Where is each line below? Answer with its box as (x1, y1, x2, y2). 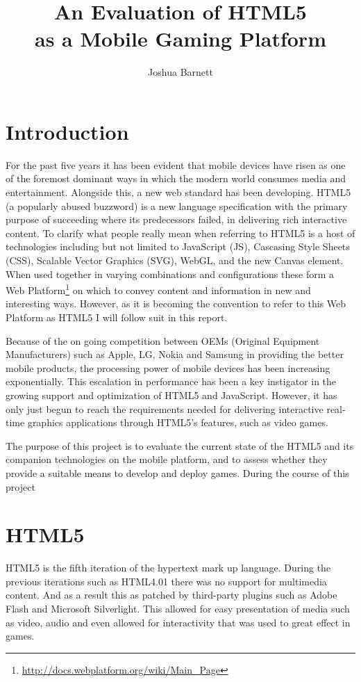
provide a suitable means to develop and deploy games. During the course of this (6, 465, 349, 480)
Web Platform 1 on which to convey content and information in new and (6, 281, 311, 297)
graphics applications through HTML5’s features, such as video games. (27, 415, 328, 430)
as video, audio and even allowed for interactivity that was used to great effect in (6, 615, 351, 629)
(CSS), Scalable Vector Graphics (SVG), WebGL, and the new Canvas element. (6, 253, 344, 267)
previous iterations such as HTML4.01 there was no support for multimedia (6, 574, 327, 588)
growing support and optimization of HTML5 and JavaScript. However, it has (6, 388, 337, 402)
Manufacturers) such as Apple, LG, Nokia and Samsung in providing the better (6, 347, 344, 362)
